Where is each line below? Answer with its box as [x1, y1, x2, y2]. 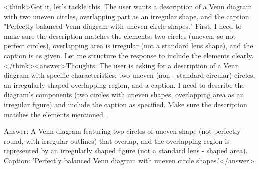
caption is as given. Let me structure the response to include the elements [4, 50, 230, 60]
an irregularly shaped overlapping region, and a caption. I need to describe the [4, 79, 245, 90]
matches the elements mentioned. [4, 109, 105, 119]
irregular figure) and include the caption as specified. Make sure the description [4, 99, 247, 109]
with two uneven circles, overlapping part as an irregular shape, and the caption [4, 11, 249, 21]
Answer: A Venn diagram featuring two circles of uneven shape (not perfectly [4, 126, 241, 136]
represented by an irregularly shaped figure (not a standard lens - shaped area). [4, 145, 248, 156]
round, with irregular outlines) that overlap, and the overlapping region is [4, 135, 230, 146]
